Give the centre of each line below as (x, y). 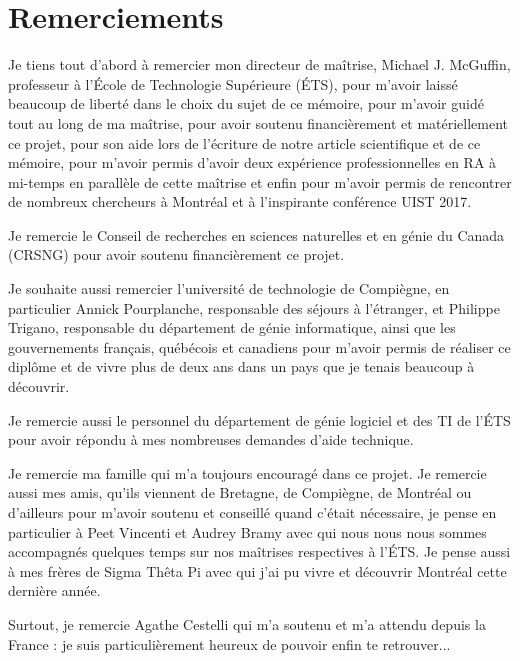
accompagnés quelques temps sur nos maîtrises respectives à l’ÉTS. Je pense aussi (259, 551)
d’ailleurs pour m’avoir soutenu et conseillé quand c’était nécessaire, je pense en (252, 512)
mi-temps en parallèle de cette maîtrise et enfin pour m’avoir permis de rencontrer (260, 181)
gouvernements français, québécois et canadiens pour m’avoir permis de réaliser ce (259, 346)
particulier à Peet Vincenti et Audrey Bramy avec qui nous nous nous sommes (247, 531)
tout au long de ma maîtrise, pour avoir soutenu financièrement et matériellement (258, 122)
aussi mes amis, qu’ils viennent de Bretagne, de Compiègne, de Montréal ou (240, 492)
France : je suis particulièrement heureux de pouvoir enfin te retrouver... (229, 643)
